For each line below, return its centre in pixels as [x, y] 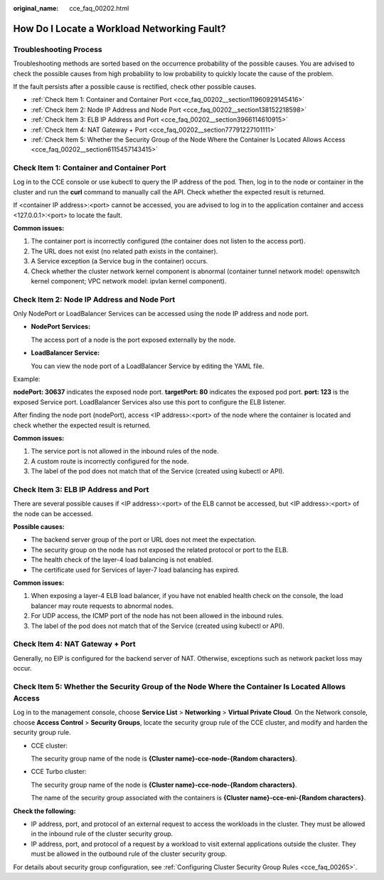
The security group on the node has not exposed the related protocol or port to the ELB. [160, 550]
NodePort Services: [61, 327]
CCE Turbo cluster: [59, 772]
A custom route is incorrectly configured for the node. [110, 461]
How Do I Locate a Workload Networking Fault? [120, 28]
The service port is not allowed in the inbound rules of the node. [125, 451]
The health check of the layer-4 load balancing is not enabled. [122, 560]
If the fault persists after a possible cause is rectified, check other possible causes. [135, 86]
